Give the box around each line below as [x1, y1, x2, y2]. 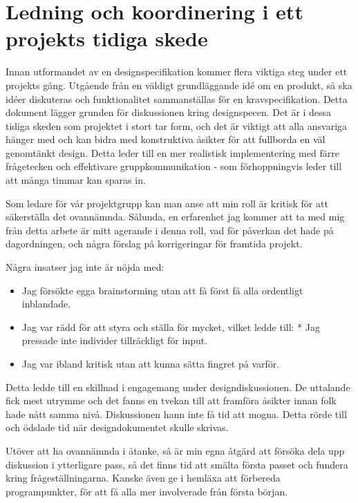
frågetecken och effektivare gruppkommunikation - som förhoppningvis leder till [6, 159, 342, 173]
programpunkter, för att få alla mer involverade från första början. [6, 484, 288, 498]
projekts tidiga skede [6, 24, 208, 53]
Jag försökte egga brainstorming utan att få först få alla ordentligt [21, 283, 303, 297]
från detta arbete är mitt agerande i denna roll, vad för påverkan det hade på [6, 222, 334, 237]
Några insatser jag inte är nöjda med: [6, 260, 164, 274]
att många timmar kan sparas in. [6, 173, 146, 187]
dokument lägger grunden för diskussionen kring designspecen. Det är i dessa [6, 105, 332, 120]
